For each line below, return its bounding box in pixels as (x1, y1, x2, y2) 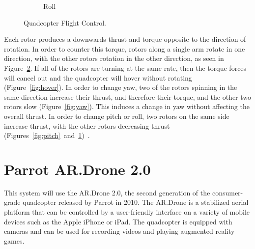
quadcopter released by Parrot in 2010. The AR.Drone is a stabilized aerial (23, 197, 249, 207)
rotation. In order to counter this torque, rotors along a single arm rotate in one (4, 43, 245, 54)
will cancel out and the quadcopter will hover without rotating (4, 72, 192, 83)
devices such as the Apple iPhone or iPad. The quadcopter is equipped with (4, 216, 232, 226)
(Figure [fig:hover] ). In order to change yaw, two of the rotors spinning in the (4, 82, 237, 92)
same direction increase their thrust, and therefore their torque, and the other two (4, 91, 252, 102)
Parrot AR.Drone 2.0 (4, 159, 151, 179)
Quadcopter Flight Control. (24, 17, 106, 28)
